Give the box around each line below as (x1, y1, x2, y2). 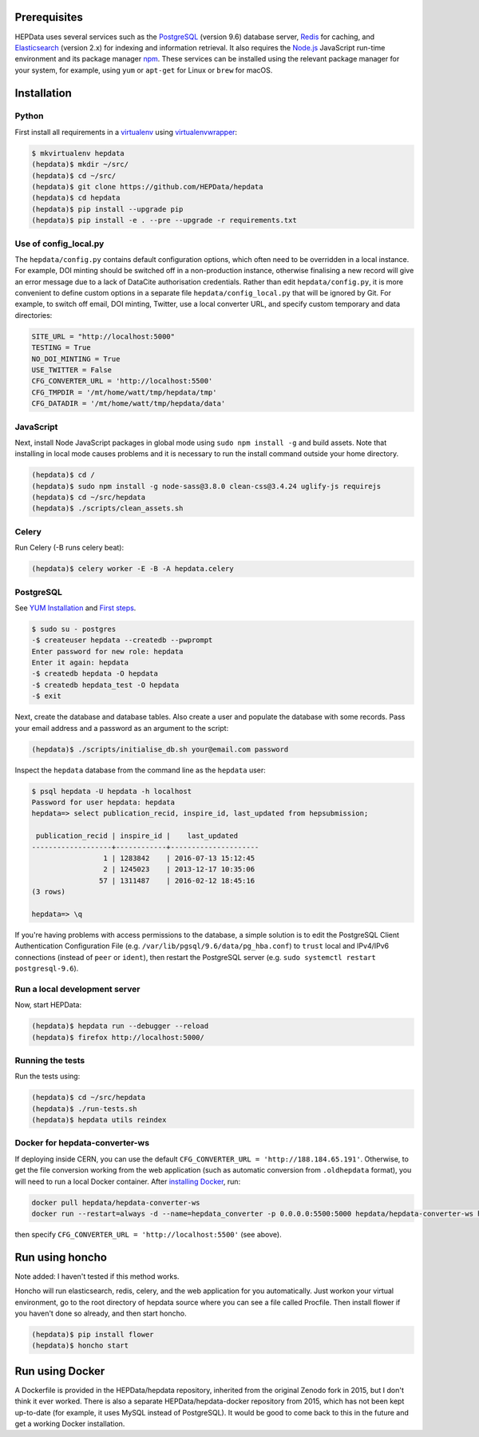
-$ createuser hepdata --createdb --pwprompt (31, 636, 213, 645)
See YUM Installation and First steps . (14, 603, 137, 613)
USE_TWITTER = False (31, 366, 112, 375)
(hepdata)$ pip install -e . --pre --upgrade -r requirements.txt (31, 216, 297, 225)
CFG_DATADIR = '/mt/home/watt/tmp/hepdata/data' (31, 399, 226, 408)
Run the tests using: (14, 1071, 81, 1082)
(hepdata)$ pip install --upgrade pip (31, 204, 184, 213)
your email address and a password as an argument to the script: (14, 723, 229, 732)
